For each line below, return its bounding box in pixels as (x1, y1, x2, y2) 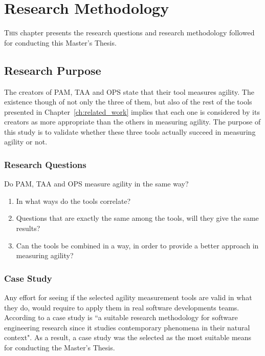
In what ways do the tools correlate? (16, 195, 131, 206)
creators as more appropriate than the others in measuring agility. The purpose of (4, 116, 261, 127)
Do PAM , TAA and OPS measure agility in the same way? (4, 178, 189, 189)
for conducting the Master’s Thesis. (4, 342, 115, 353)
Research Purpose (4, 62, 101, 78)
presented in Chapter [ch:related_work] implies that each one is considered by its (4, 106, 260, 117)
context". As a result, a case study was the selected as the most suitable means (4, 332, 252, 343)
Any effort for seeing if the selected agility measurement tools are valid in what (4, 292, 252, 303)
